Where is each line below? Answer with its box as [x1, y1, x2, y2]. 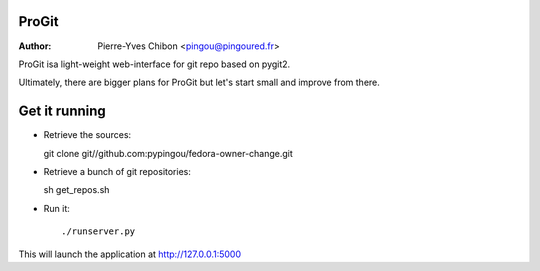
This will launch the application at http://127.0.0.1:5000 [18, 248, 242, 260]
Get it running [18, 103, 107, 120]
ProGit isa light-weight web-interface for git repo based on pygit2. [18, 58, 291, 70]
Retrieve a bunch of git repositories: [43, 165, 192, 177]
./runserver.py [61, 226, 136, 237]
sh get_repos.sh [43, 184, 110, 196]
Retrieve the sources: [43, 129, 132, 141]
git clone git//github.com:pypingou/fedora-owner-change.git [43, 147, 294, 159]
